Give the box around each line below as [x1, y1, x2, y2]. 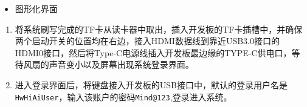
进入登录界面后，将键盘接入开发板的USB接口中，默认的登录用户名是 [15, 78, 288, 91]
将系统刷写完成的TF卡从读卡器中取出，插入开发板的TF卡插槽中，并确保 [15, 22, 303, 35]
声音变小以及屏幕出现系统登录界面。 [49, 58, 194, 71]
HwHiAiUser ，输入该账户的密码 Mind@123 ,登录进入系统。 [15, 90, 232, 103]
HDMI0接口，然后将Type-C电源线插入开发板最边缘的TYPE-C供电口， [15, 46, 292, 59]
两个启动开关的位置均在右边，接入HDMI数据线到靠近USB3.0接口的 [15, 34, 280, 47]
